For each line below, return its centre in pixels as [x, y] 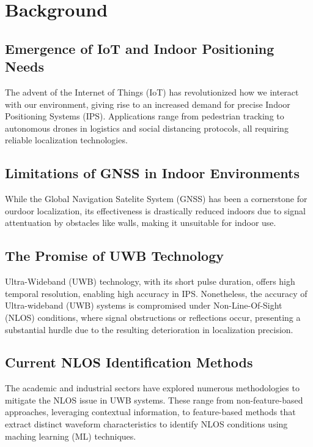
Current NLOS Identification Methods [129, 362]
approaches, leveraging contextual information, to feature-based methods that [150, 412]
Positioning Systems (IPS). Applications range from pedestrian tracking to [145, 116]
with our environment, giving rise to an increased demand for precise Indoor [148, 104]
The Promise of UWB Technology [115, 256]
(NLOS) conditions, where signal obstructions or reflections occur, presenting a [153, 317]
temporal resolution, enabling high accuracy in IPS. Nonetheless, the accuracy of [156, 293]
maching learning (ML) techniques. [71, 436]
